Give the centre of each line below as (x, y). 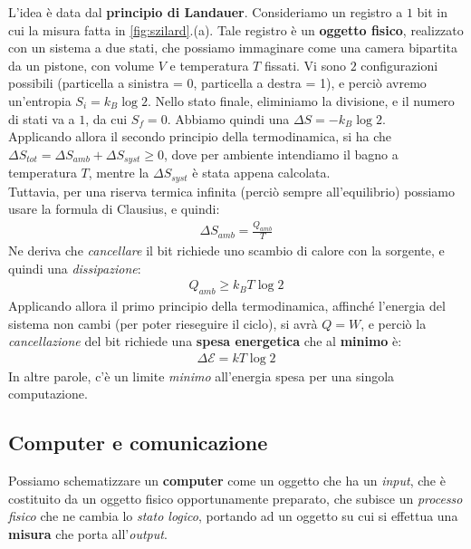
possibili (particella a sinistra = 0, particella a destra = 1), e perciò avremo (217, 83)
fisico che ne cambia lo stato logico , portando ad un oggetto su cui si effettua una (233, 516)
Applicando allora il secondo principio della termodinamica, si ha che (200, 136)
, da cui (106, 118)
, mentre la (119, 173)
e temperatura (209, 65)
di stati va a (42, 118)
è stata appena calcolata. (261, 173)
